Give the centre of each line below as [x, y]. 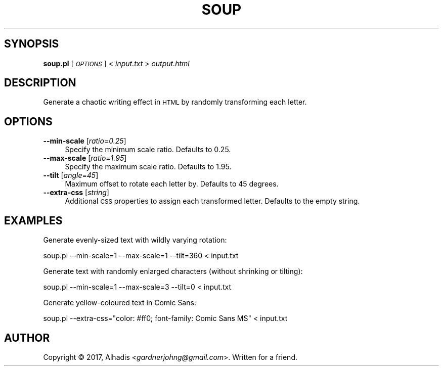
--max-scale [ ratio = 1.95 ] [85, 158]
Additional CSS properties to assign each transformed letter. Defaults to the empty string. [212, 201]
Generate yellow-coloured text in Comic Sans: [120, 303]
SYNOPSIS [32, 44]
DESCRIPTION [40, 83]
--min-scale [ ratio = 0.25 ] [85, 141]
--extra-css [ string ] [76, 193]
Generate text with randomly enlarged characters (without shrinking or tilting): [173, 271]
